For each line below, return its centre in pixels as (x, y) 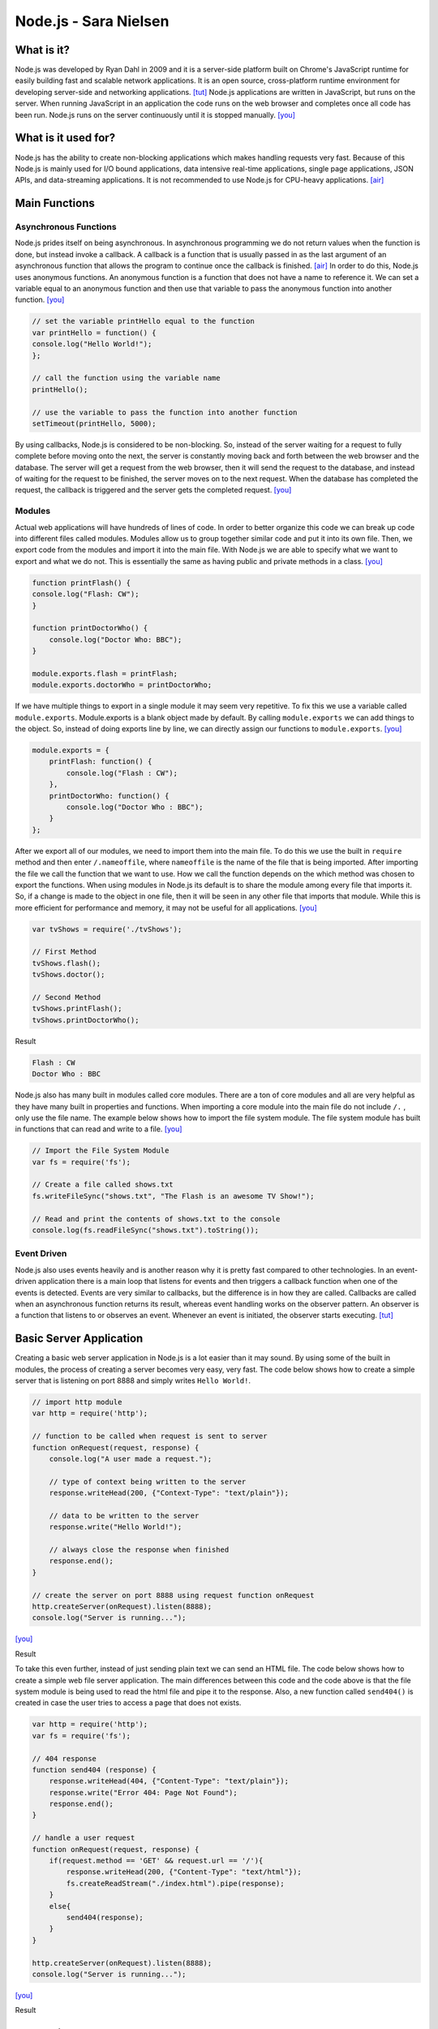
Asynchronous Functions (66, 227)
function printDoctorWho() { (90, 628)
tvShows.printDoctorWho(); (86, 1020)
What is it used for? (65, 138)
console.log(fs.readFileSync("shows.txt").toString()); (146, 1230)
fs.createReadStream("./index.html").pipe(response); (175, 1883)
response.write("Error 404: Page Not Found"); (144, 1792)
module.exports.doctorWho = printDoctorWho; (122, 685)
